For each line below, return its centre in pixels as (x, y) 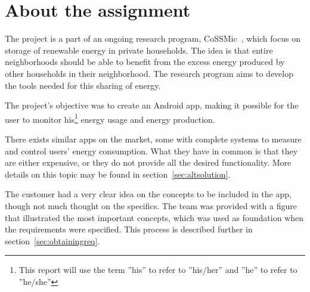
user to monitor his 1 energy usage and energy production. (110, 118)
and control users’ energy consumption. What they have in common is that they (151, 150)
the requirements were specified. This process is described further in (129, 229)
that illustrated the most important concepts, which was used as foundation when (154, 217)
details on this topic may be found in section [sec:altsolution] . (118, 174)
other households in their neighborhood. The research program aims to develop (149, 73)
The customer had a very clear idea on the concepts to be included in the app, (148, 194)
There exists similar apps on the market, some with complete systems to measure (153, 139)
